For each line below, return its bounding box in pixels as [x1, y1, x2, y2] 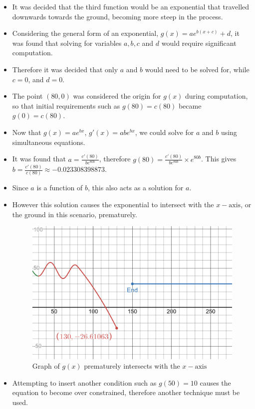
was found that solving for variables [12, 37, 122, 48]
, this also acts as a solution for [87, 182, 184, 193]
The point [12, 91, 43, 101]
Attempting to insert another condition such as [12, 377, 157, 388]
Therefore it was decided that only [12, 64, 118, 74]
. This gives [201, 153, 237, 164]
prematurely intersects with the [84, 361, 180, 371]
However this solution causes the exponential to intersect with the [12, 199, 214, 209]
